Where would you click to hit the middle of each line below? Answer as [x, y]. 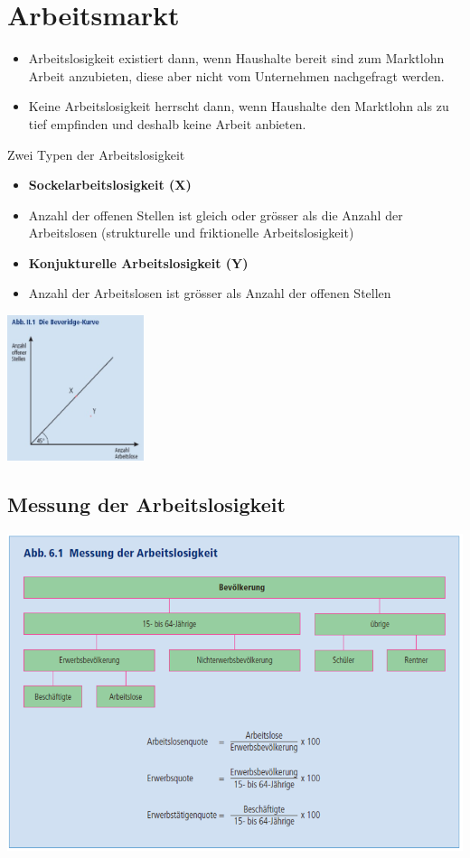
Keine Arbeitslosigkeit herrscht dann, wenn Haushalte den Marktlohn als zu [239, 106]
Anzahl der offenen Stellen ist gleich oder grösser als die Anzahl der [216, 214]
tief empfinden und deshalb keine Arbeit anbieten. [167, 123]
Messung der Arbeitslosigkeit [146, 504]
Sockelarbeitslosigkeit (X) [110, 185]
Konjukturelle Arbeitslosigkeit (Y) [138, 262]
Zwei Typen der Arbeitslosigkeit [96, 154]
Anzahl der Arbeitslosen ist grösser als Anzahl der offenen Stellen [210, 293]
